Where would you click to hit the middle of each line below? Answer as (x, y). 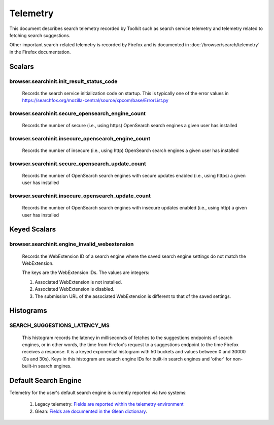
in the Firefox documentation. (40, 52)
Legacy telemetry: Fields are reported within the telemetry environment (109, 404)
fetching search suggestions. (40, 35)
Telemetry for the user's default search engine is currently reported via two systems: (98, 393)
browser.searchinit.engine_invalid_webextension (72, 244)
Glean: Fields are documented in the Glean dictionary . (91, 411)
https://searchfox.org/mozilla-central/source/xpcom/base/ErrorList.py (95, 100)
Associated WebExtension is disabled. (75, 289)
